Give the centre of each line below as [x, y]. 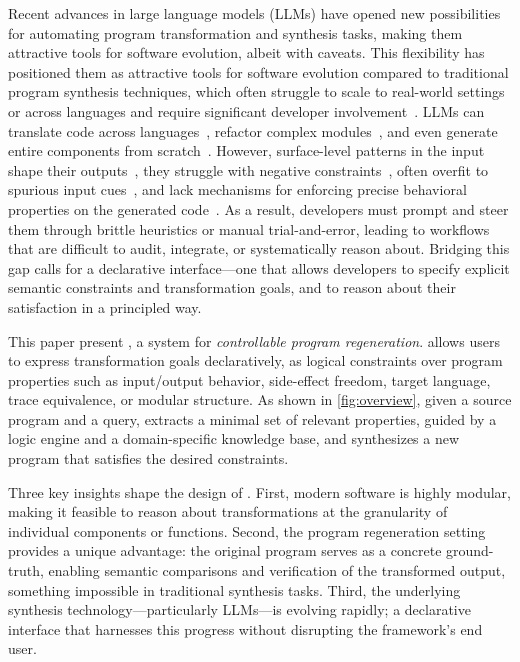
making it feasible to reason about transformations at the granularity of [228, 511]
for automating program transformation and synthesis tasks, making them [235, 32]
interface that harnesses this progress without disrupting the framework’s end [245, 628]
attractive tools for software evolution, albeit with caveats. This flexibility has [246, 52]
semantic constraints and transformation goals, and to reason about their [232, 287]
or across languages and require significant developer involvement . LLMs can [246, 110]
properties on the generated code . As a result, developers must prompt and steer [258, 208]
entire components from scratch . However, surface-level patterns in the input [246, 150]
